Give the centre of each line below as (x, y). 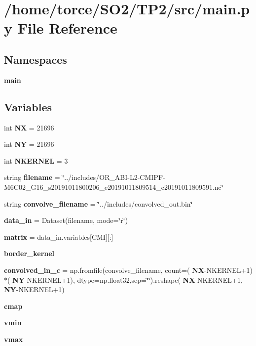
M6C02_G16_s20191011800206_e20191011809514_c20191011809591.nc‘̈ (114, 187)
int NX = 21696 (29, 127)
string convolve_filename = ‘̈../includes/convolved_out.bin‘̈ (98, 203)
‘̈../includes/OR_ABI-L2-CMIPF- (114, 177)
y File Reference (61, 28)
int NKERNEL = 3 (36, 160)
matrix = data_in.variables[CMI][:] (59, 237)
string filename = (32, 177)
